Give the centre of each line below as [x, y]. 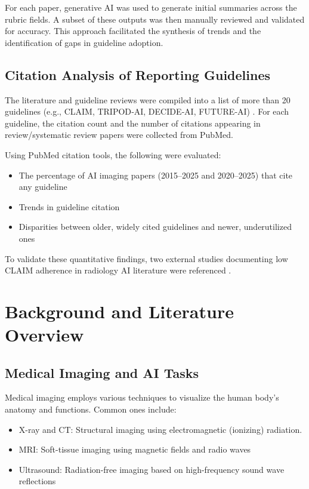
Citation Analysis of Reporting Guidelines [137, 74]
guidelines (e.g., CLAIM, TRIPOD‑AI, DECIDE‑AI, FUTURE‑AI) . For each [147, 111]
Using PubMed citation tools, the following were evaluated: [113, 154]
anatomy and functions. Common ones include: [91, 409]
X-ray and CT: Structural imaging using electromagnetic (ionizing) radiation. [160, 429]
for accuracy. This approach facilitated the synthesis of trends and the [133, 31]
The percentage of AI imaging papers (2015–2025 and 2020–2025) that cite [156, 175]
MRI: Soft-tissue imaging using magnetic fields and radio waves [135, 449]
